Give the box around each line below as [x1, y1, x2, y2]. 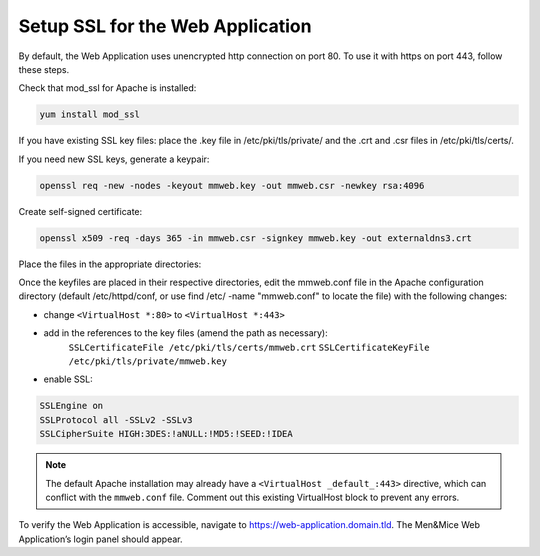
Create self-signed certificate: [18, 205, 143, 217]
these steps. [18, 63, 70, 75]
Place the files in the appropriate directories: [18, 258, 202, 270]
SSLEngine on [39, 400, 104, 412]
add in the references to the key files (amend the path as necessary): [43, 327, 329, 339]
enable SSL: [43, 373, 94, 385]
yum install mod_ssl [39, 109, 140, 120]
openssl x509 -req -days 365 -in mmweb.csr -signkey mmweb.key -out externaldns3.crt [39, 232, 472, 244]
